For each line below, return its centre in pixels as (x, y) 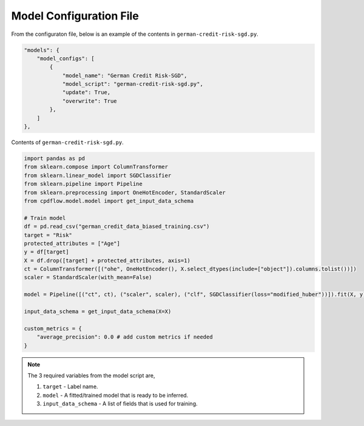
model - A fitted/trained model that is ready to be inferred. (116, 395)
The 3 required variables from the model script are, (91, 375)
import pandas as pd (54, 159)
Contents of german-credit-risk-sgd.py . (67, 142)
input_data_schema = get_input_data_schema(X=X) (98, 312)
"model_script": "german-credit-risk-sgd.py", (133, 84)
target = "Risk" (48, 235)
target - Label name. (70, 386)
